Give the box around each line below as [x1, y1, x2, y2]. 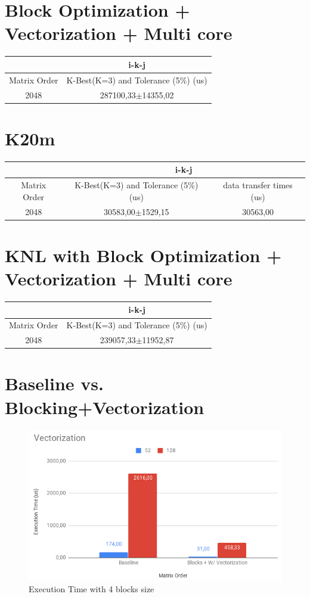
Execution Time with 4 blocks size [29, 583, 154, 595]
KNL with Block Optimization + [5, 242, 282, 267]
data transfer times [223, 179, 293, 191]
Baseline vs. [5, 371, 104, 396]
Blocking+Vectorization [5, 394, 204, 419]
